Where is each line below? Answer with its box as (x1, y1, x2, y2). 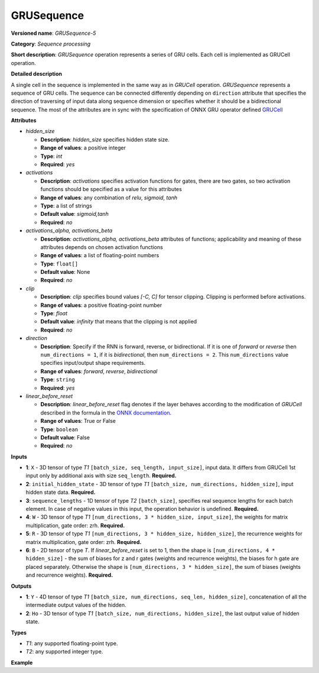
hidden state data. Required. (25, 488, 96, 496)
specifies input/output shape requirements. (40, 360, 146, 367)
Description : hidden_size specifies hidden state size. (40, 136, 170, 143)
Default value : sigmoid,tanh (40, 211, 109, 218)
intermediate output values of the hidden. (25, 601, 126, 609)
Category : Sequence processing (11, 40, 91, 47)
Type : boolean (40, 426, 79, 433)
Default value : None (40, 268, 90, 276)
